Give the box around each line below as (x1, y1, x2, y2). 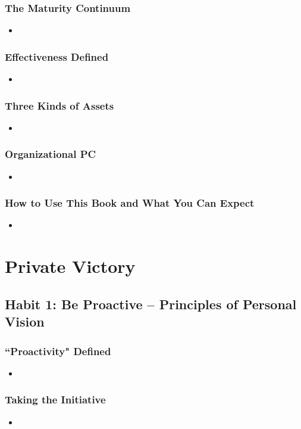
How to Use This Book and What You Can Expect (5, 195, 255, 210)
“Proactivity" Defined (5, 343, 111, 358)
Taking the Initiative (5, 392, 106, 407)
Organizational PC (5, 147, 96, 161)
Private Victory (5, 254, 136, 278)
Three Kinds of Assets (5, 98, 114, 113)
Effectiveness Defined (5, 49, 109, 64)
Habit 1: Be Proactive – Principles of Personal (5, 294, 297, 313)
